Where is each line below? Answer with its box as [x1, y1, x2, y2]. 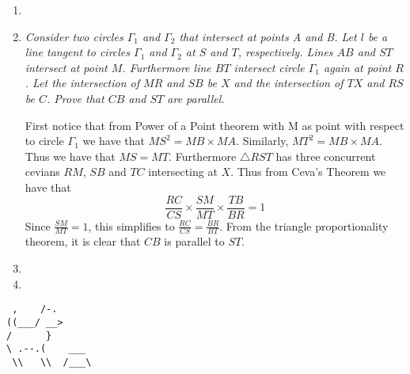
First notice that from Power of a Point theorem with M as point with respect [25, 116, 404, 133]
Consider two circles [25, 28, 123, 44]
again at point [324, 59, 392, 75]
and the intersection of [233, 74, 344, 91]
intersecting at [148, 163, 218, 180]
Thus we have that [25, 147, 116, 164]
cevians [25, 163, 60, 180]
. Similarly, [236, 132, 289, 149]
